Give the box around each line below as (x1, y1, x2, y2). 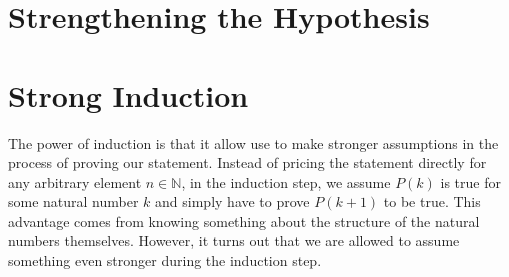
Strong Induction (8, 74, 249, 115)
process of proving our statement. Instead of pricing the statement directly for (8, 152, 487, 173)
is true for (440, 171, 501, 192)
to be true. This (383, 191, 481, 212)
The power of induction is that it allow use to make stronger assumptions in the (8, 132, 499, 153)
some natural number (8, 191, 139, 212)
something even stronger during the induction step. (8, 250, 322, 271)
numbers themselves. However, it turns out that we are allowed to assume (8, 230, 460, 251)
